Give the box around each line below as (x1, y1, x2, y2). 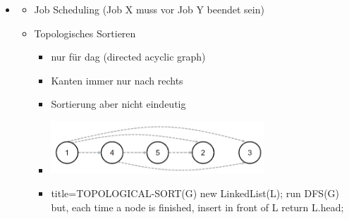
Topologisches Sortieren (34, 25, 136, 40)
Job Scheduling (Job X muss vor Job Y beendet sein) (34, 2, 264, 16)
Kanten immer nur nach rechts (51, 73, 183, 87)
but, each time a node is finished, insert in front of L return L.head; (51, 199, 344, 214)
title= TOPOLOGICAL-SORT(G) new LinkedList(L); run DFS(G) (51, 186, 340, 201)
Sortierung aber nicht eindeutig (51, 96, 186, 111)
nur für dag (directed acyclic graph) (51, 49, 206, 64)
